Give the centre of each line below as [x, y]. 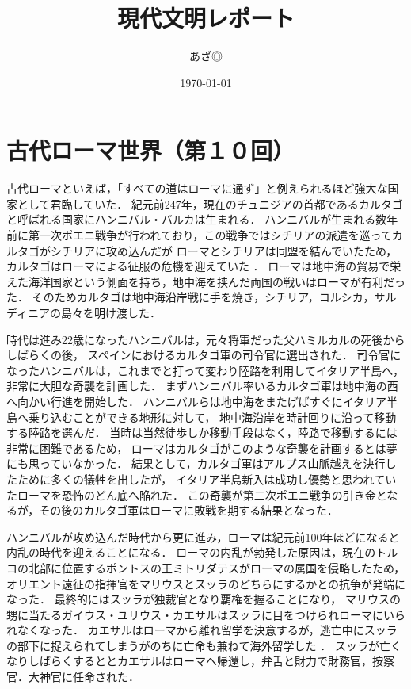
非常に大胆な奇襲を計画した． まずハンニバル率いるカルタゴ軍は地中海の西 [202, 386]
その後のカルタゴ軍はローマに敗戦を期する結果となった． [188, 510]
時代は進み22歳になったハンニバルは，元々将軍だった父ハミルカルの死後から [206, 339]
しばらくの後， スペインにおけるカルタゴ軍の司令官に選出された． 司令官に [204, 355]
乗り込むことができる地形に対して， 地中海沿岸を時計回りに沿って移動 [212, 417]
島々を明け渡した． [111, 312]
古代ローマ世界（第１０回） [151, 150]
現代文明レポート [205, 18]
